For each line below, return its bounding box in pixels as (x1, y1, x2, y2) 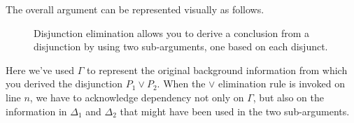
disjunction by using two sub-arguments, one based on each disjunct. (34, 39, 328, 54)
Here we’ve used (6, 62, 75, 77)
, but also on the (253, 89, 324, 104)
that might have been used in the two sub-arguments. (120, 103, 350, 118)
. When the (157, 76, 206, 91)
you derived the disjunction (6, 76, 122, 91)
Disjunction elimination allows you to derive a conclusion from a (34, 25, 310, 40)
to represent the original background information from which (87, 62, 348, 77)
